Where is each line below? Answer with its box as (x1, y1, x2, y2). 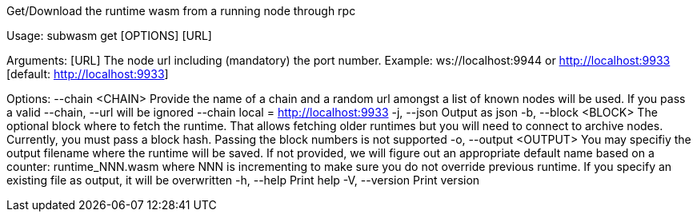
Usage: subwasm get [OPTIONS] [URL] (6, 29, 212, 42)
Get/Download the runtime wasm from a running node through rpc (6, 4, 356, 18)
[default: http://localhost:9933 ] (6, 67, 169, 81)
